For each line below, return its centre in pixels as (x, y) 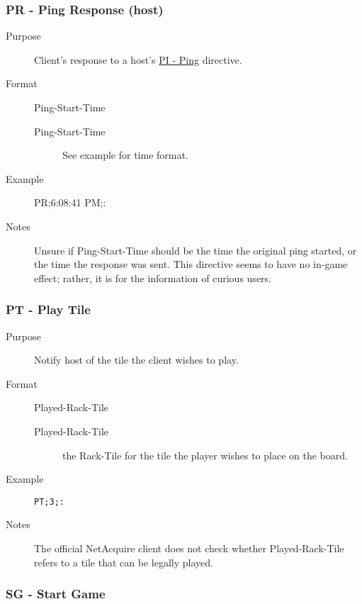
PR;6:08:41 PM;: (70, 202)
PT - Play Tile (48, 309)
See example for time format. (125, 155)
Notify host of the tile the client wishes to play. (136, 360)
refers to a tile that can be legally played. (124, 562)
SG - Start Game (56, 594)
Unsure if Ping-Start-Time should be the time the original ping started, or (196, 250)
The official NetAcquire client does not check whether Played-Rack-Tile (189, 548)
